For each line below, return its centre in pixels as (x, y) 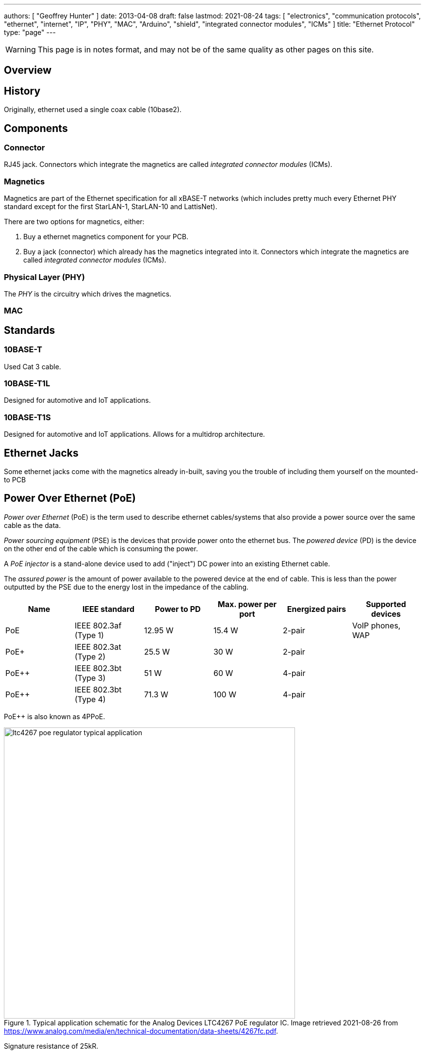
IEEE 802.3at (98, 647)
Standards (30, 330)
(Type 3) (90, 678)
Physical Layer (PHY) (44, 277)
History (22, 91)
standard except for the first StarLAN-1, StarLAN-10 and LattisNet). (111, 207)
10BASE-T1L (27, 383)
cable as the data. (33, 525)
